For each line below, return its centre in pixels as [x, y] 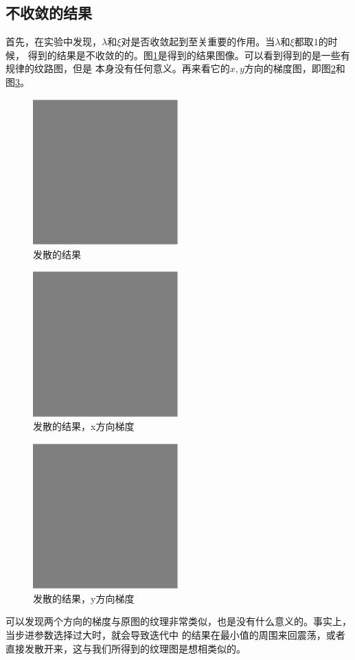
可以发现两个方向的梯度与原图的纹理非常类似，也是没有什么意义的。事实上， [179, 621]
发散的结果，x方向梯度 [84, 426]
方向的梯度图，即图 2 [290, 68]
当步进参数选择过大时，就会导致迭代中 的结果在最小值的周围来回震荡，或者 [175, 634]
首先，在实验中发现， [54, 42]
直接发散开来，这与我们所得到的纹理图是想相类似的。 [126, 648]
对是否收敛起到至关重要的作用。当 [198, 42]
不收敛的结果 [49, 13]
